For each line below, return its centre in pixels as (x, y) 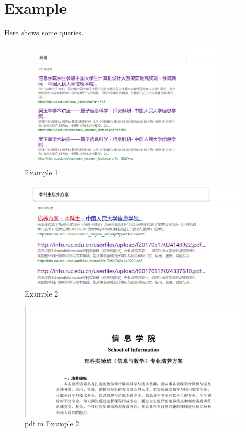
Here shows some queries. (44, 33)
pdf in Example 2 (52, 424)
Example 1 (42, 173)
